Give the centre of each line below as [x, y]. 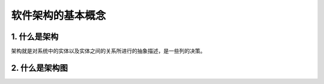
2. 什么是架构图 [40, 68]
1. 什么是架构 [35, 37]
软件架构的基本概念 [58, 15]
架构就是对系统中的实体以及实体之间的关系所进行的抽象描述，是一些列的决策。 [108, 51]
